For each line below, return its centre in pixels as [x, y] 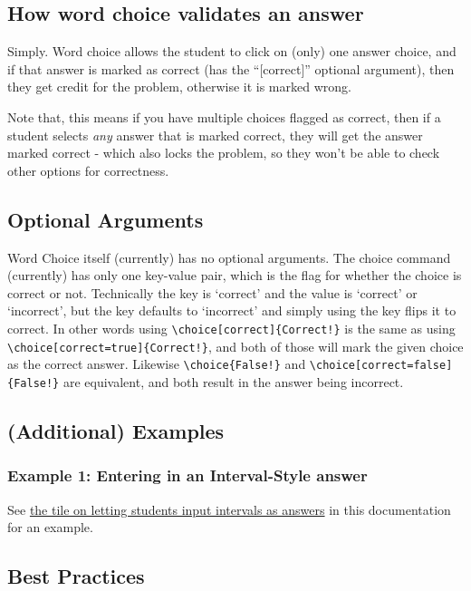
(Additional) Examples [116, 430]
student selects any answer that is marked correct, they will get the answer [215, 135]
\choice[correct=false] [381, 366]
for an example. [50, 527]
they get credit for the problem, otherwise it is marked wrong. [179, 87]
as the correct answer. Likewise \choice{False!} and [157, 364]
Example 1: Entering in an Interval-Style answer [187, 475]
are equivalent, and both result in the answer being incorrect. [233, 381]
